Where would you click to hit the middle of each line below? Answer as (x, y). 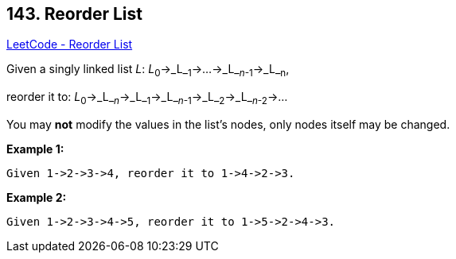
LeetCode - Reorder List (70, 44)
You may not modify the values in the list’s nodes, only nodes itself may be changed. (228, 125)
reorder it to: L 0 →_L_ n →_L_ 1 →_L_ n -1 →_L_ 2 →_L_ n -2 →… (147, 99)
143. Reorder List (74, 14)
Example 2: (37, 198)
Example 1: (35, 149)
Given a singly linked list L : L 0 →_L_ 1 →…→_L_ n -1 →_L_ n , (148, 71)
